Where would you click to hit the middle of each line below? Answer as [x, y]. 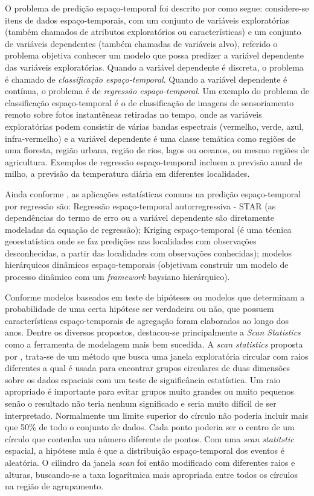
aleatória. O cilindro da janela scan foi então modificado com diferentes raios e [150, 462]
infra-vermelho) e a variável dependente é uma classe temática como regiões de [150, 138]
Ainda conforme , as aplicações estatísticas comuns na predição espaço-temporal [153, 193]
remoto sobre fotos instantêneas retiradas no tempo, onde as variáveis [133, 114]
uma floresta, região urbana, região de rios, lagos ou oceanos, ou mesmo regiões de [157, 150]
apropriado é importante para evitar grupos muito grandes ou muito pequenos [149, 391]
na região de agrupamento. [54, 486]
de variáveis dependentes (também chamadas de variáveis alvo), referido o [141, 43]
